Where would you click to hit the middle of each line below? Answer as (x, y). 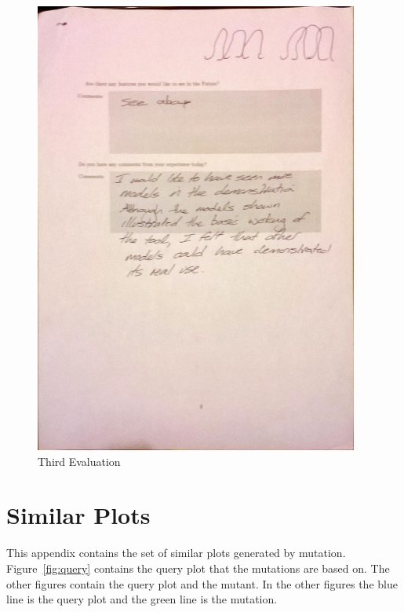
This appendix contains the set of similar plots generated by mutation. (176, 553)
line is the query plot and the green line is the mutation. (142, 599)
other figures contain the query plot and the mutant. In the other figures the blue (202, 583)
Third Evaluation (79, 461)
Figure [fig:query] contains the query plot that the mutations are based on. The (198, 568)
